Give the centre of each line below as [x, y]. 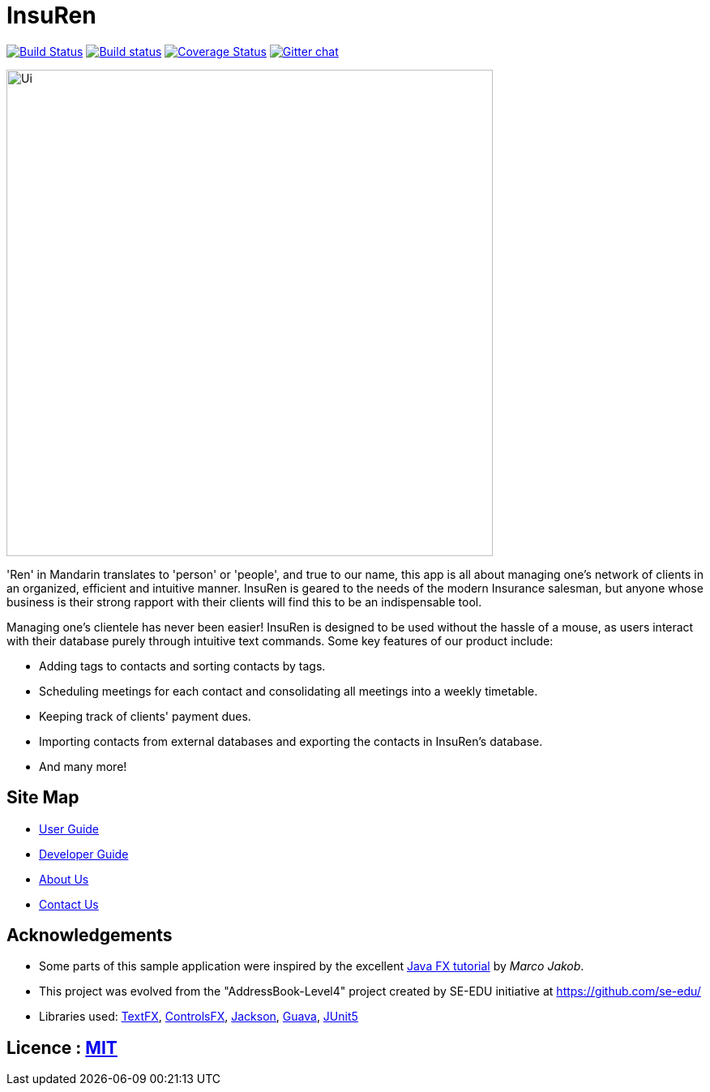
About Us [64, 879]
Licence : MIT [62, 1047]
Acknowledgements [90, 936]
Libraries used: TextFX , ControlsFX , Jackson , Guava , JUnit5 [199, 1017]
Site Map [43, 798]
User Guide [69, 829]
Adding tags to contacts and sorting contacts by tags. [182, 666]
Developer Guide [84, 854]
